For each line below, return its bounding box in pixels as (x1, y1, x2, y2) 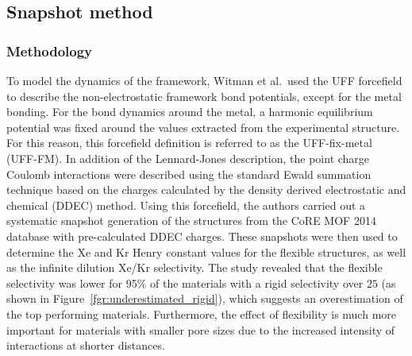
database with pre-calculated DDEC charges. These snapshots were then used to (6, 227, 398, 244)
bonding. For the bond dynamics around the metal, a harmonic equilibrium (6, 103, 373, 120)
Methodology (6, 41, 93, 60)
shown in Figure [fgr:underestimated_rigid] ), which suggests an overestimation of (6, 290, 403, 307)
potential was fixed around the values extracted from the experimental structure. (6, 118, 400, 135)
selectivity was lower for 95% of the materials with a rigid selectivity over (6, 274, 364, 291)
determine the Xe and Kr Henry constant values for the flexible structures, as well (6, 243, 406, 260)
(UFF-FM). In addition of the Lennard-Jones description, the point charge (6, 149, 370, 166)
